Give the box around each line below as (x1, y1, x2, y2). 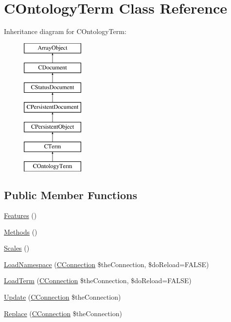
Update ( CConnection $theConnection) (4, 292, 121, 302)
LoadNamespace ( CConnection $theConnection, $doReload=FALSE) (4, 259, 209, 269)
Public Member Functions (4, 187, 137, 203)
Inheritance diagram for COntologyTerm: (4, 26, 126, 36)
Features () (4, 210, 37, 220)
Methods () (4, 226, 37, 237)
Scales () (4, 243, 30, 253)
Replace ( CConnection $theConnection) (4, 308, 122, 318)
